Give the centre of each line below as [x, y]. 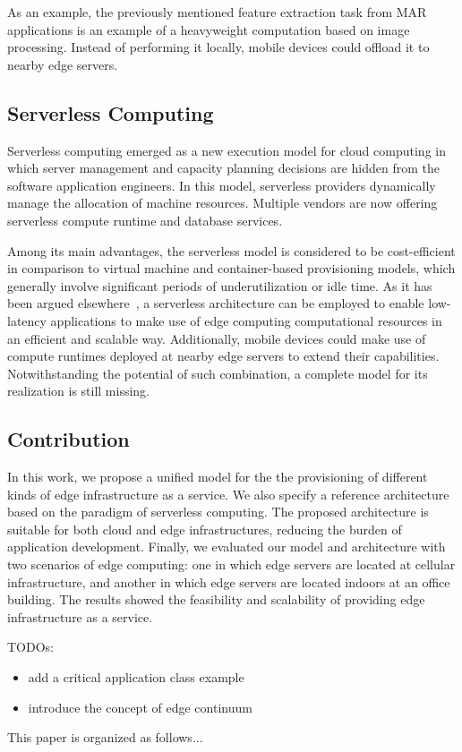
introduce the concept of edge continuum [140, 707]
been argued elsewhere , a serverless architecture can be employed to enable [216, 303]
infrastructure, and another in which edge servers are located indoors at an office [229, 581]
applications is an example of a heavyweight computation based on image [209, 29]
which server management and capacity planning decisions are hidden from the [223, 168]
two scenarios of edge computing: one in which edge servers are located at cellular [231, 564]
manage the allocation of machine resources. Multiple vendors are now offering [222, 203]
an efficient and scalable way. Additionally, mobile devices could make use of [217, 338]
